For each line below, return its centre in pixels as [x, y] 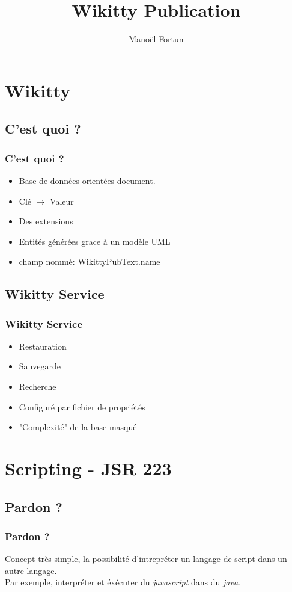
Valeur [62, 201]
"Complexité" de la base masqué [78, 427]
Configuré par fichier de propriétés [82, 406]
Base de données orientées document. [87, 180]
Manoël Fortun [156, 39]
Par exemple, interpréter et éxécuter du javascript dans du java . [123, 582]
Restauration [43, 346]
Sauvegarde [40, 366]
